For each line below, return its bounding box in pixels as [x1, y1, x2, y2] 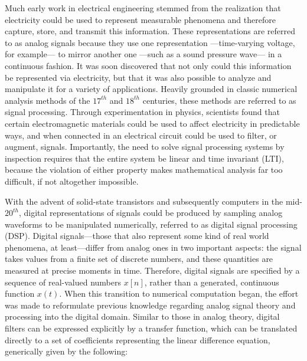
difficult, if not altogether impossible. [5, 175, 139, 187]
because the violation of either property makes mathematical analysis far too [5, 163, 283, 176]
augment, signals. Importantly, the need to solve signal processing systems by [5, 140, 285, 153]
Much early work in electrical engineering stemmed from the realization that [5, 2, 281, 14]
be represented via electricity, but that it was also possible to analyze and [5, 71, 272, 83]
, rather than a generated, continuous [144, 275, 279, 288]
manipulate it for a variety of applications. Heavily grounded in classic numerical [5, 83, 298, 95]
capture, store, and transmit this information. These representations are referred [5, 25, 296, 37]
